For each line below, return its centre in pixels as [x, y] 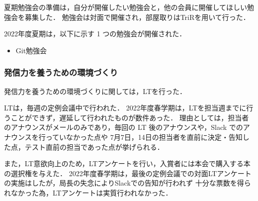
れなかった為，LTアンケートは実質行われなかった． [88, 192]
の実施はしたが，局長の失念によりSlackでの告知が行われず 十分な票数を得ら [128, 183]
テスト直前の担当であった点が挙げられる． [94, 147]
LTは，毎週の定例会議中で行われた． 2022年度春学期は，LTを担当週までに [125, 108]
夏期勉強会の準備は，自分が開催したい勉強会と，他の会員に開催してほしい [126, 7]
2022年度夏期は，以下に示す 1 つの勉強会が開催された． [95, 34]
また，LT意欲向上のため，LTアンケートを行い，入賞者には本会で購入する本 [127, 163]
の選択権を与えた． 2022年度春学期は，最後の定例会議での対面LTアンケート [128, 173]
